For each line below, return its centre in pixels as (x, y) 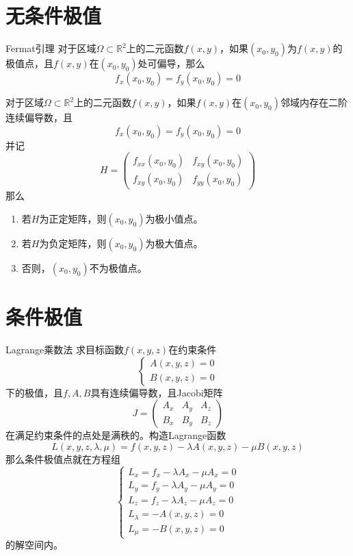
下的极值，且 (34, 392)
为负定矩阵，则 (73, 243)
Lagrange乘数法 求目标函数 (65, 350)
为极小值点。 (174, 219)
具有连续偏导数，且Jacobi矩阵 (157, 392)
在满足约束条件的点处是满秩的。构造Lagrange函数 (116, 435)
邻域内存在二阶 (314, 102)
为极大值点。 (174, 243)
